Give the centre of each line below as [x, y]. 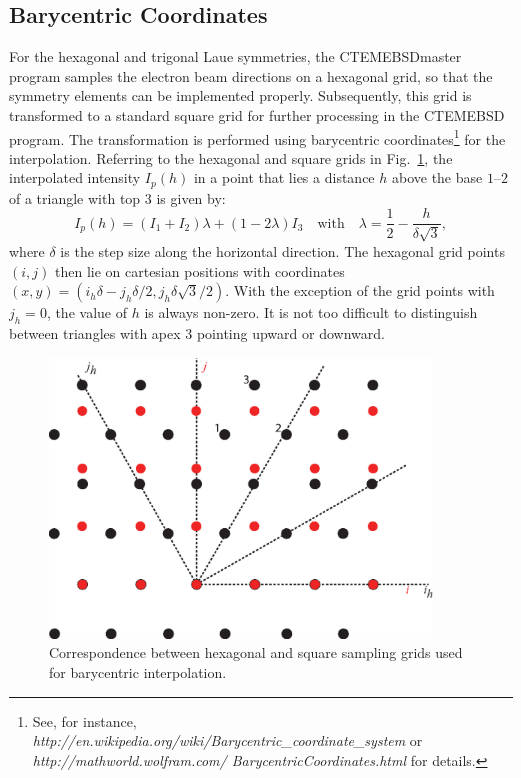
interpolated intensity [75, 177]
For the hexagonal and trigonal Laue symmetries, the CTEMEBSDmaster [235, 56]
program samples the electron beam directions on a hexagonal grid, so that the [251, 75]
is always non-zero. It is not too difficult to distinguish [311, 312]
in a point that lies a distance [284, 177]
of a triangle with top [75, 197]
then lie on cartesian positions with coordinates [199, 270]
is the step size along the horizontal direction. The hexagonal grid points [282, 250]
